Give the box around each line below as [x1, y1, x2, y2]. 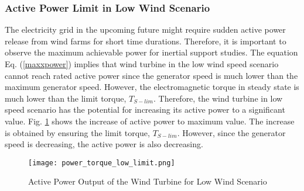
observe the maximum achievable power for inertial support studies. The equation [5, 46, 298, 58]
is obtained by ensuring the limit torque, [5, 126, 150, 138]
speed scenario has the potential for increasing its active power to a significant [5, 103, 285, 116]
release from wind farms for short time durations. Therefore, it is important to [5, 34, 286, 47]
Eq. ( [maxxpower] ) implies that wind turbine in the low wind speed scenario [5, 58, 279, 70]
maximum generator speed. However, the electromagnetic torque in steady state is [5, 81, 299, 93]
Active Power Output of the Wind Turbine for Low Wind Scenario [28, 175, 267, 187]
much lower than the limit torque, [5, 92, 127, 104]
